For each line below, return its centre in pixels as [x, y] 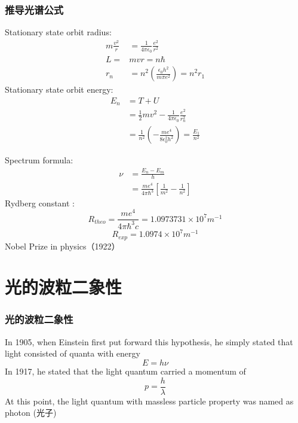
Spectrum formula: [39, 160]
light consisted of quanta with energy [73, 353]
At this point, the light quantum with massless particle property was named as [149, 401]
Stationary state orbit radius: [58, 32]
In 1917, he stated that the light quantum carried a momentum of [125, 371]
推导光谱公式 [34, 9]
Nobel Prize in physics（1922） [62, 246]
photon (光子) [31, 413]
